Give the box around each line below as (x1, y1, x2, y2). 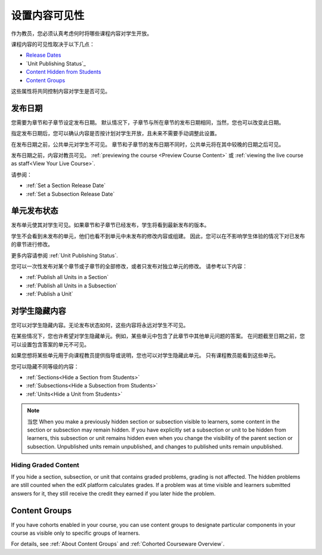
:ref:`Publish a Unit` (26, 290, 74, 297)
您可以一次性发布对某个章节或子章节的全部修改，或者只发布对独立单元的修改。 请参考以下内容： (11, 263, 247, 269)
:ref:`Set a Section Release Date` (26, 182, 106, 189)
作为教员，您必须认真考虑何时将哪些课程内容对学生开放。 (11, 30, 152, 37)
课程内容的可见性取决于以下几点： (11, 41, 95, 48)
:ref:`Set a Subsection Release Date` (26, 190, 115, 197)
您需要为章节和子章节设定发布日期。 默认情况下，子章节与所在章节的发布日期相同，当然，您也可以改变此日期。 (11, 119, 284, 126)
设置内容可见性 (11, 9, 85, 22)
